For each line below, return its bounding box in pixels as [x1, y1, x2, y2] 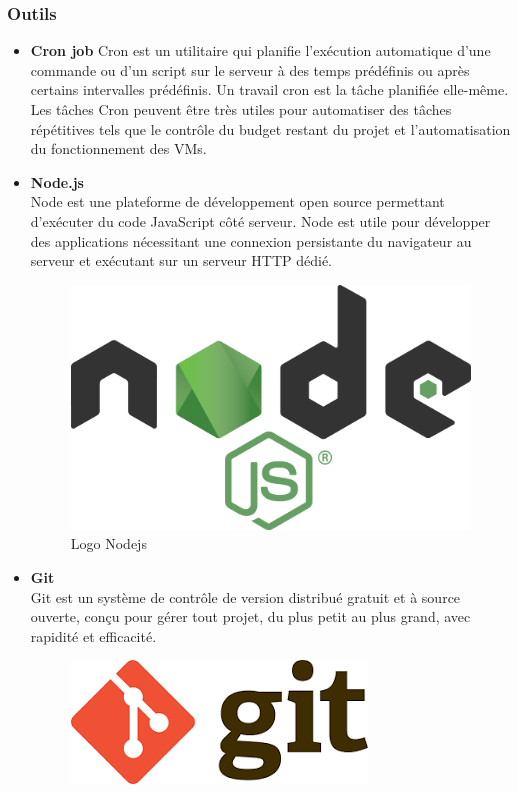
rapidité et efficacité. [30, 625, 157, 646]
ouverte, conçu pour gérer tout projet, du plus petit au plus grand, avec [30, 606, 471, 627]
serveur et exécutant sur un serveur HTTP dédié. [30, 250, 333, 271]
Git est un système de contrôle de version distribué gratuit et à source [30, 586, 461, 607]
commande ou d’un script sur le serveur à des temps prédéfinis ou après [30, 59, 470, 80]
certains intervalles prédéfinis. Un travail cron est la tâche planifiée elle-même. [30, 79, 509, 100]
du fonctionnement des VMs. [30, 138, 207, 159]
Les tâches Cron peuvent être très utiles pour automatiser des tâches [30, 99, 452, 119]
